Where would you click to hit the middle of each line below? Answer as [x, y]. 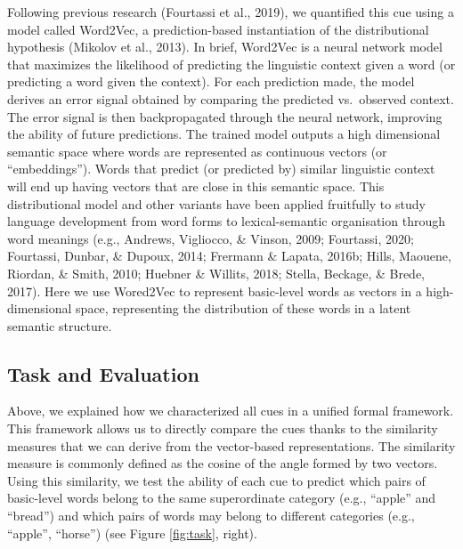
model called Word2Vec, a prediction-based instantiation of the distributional [218, 29]
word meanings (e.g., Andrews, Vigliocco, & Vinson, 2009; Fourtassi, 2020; [211, 238]
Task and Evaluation [103, 373]
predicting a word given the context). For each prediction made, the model [211, 81]
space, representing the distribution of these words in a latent [244, 308]
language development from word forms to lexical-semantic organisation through [226, 221]
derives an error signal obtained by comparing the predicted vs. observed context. [231, 98]
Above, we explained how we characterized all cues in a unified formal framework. [231, 411]
